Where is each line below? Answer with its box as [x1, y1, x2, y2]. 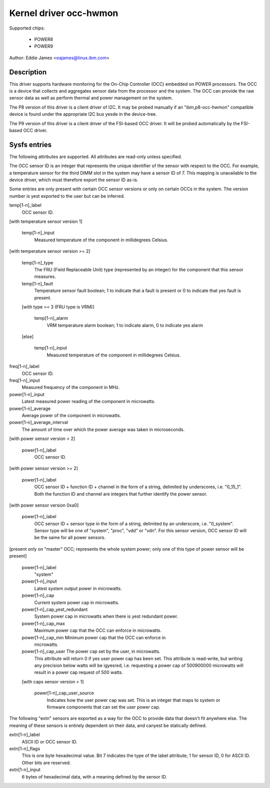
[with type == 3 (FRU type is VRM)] [21, 303, 94, 310]
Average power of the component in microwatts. [21, 412, 121, 418]
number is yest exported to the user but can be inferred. [9, 193, 125, 199]
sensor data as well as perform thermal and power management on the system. [9, 95, 173, 101]
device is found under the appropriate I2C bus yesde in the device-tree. [9, 111, 157, 117]
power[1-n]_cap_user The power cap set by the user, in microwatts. [21, 648, 161, 654]
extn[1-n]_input [9, 766, 41, 773]
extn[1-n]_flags [9, 746, 40, 751]
